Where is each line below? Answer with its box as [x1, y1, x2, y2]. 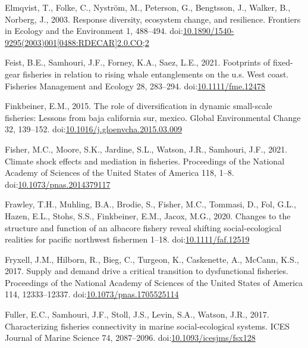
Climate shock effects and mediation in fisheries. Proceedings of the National [5, 154, 285, 167]
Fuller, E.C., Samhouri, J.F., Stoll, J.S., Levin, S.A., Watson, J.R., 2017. [5, 308, 269, 321]
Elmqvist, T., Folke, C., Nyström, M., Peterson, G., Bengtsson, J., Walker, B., [5, 1, 291, 13]
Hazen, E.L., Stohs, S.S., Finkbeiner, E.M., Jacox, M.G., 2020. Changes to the [5, 209, 291, 222]
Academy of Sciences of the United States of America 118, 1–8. [5, 166, 234, 179]
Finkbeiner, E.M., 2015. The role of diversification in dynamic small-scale [5, 100, 272, 112]
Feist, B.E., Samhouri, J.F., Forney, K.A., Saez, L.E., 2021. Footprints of [5, 56, 271, 69]
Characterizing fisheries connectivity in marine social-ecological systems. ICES [5, 319, 290, 332]
